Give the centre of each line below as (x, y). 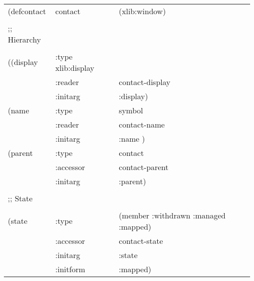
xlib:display (75, 67)
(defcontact (27, 11)
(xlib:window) (142, 11)
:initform (70, 269)
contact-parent (144, 167)
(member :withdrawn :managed (172, 215)
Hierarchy (24, 39)
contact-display (145, 82)
